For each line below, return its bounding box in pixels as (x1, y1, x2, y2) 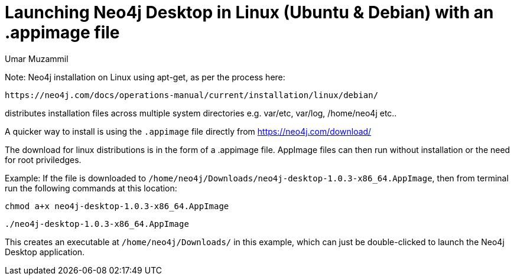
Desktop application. (5, 246, 85, 257)
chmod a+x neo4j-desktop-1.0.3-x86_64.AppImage (5, 201, 229, 211)
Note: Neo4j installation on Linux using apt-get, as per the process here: (5, 71, 285, 82)
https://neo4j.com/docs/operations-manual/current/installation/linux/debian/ (5, 90, 379, 100)
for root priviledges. (5, 154, 82, 165)
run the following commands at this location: (5, 183, 177, 193)
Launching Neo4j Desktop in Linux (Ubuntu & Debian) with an (5, 2, 494, 22)
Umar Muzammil (5, 53, 69, 64)
